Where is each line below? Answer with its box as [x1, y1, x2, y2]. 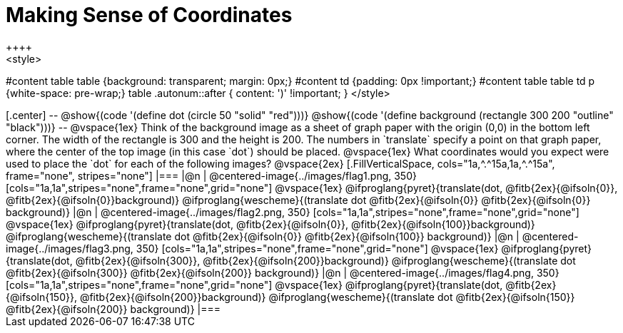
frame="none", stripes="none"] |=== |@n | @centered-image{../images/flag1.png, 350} [6, 169, 417, 182]
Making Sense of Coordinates [6, 3, 293, 27]
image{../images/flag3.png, [6, 242, 133, 255]
